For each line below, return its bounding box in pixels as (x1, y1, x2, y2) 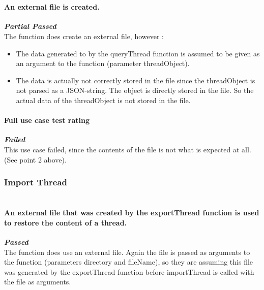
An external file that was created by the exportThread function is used (4, 207, 259, 218)
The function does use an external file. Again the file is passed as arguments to (4, 246, 250, 257)
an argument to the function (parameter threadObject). (16, 58, 190, 69)
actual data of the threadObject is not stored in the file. (16, 94, 191, 105)
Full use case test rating (4, 115, 90, 125)
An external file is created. (4, 2, 100, 12)
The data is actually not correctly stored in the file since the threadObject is (16, 75, 255, 85)
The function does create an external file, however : (4, 30, 164, 41)
